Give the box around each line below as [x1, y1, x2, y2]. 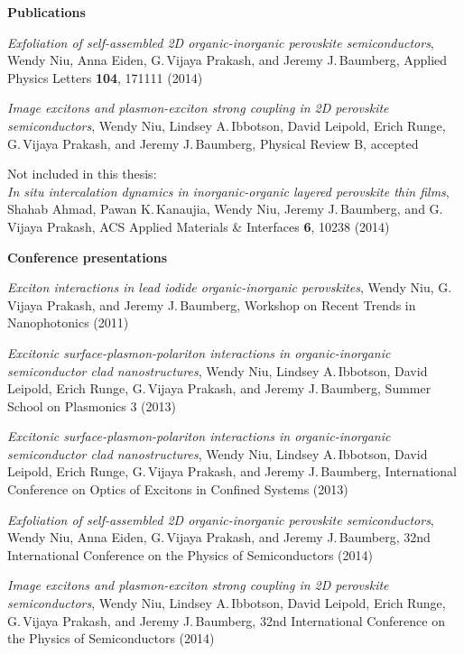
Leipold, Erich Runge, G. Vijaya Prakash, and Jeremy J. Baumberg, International [7, 462, 458, 481]
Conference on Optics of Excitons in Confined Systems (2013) [7, 480, 348, 499]
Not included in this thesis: [7, 164, 157, 183]
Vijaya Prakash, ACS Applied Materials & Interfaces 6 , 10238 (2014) [7, 216, 390, 235]
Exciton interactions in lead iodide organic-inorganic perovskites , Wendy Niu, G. [7, 278, 452, 297]
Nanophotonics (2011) [7, 313, 129, 332]
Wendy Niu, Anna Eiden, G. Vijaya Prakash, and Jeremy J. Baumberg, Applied [7, 51, 448, 69]
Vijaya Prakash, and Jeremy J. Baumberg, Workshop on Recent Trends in [7, 295, 416, 314]
